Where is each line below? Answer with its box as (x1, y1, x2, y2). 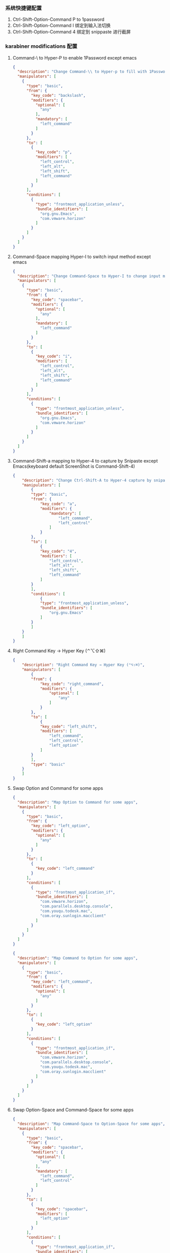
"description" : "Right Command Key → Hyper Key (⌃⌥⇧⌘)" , (22, 663, 145, 668)
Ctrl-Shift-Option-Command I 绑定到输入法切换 (12, 22, 111, 29)
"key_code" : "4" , (40, 549, 77, 554)
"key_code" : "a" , (40, 501, 77, 507)
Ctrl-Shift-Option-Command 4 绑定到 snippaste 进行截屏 (12, 29, 131, 35)
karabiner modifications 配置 (5, 43, 78, 50)
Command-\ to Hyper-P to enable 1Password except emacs (12, 54, 137, 61)
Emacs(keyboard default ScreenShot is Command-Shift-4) (12, 463, 135, 469)
